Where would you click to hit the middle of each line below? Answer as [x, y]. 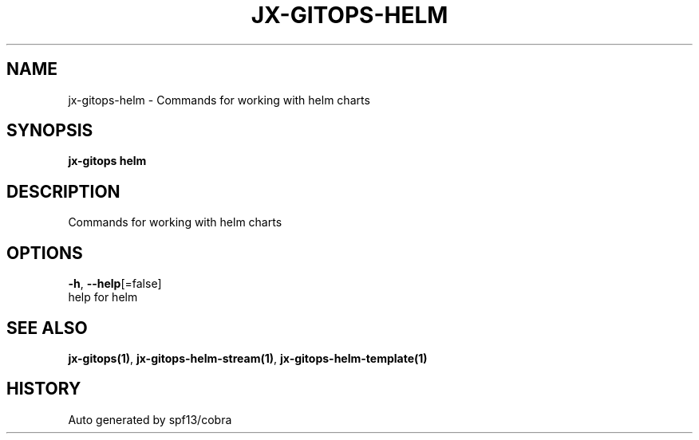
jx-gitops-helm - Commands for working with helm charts [219, 100]
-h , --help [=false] [115, 284]
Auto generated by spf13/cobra [150, 419]
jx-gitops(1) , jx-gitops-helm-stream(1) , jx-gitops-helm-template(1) [248, 358]
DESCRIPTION [63, 191]
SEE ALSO [47, 328]
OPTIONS [45, 253]
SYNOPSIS [50, 131]
